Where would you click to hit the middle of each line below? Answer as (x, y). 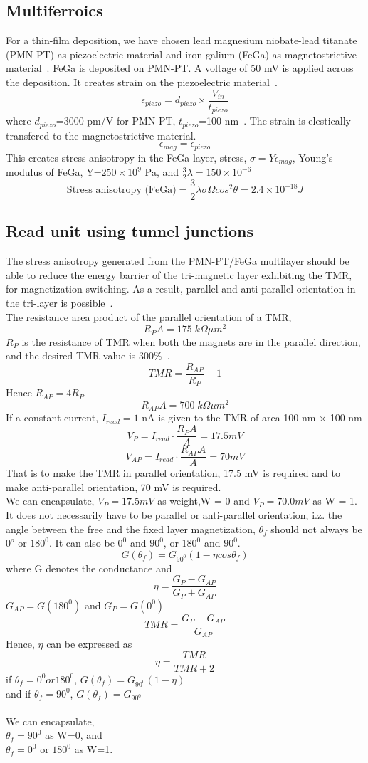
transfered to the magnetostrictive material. (101, 135)
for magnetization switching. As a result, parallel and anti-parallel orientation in (181, 289)
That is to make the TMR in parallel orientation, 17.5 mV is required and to (173, 473)
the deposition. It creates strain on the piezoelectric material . (142, 81)
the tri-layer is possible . (59, 302)
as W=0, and (74, 735)
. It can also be (82, 543)
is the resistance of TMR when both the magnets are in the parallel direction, (191, 341)
